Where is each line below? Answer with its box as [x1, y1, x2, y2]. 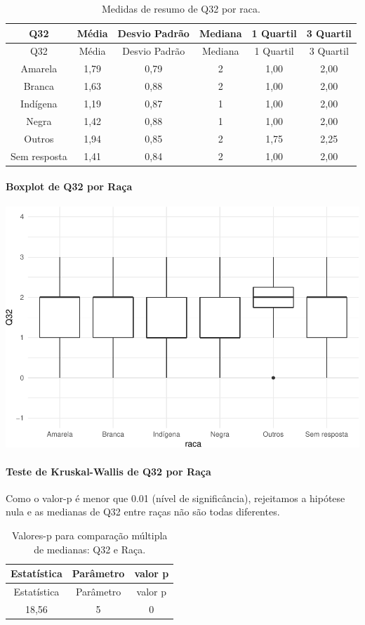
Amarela [20, 61, 58, 76]
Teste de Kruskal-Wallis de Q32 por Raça [6, 463, 211, 478]
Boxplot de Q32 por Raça [6, 179, 133, 194]
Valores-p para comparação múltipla [11, 528, 168, 542]
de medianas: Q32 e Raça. [34, 541, 146, 556]
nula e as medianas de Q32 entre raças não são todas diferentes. [6, 504, 280, 519]
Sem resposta [11, 148, 67, 163]
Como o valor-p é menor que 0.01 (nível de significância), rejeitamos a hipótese [6, 490, 345, 505]
